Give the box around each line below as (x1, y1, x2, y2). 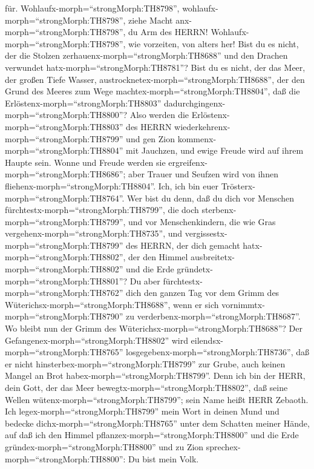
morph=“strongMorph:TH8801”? (5, 274, 128, 287)
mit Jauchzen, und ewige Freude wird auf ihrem (126, 144, 304, 157)
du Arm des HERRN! (128, 25, 208, 38)
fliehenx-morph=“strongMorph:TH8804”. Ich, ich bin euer (5, 179, 218, 192)
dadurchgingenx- (164, 96, 226, 109)
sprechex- (206, 440, 241, 453)
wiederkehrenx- (174, 120, 231, 133)
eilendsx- (191, 333, 223, 346)
